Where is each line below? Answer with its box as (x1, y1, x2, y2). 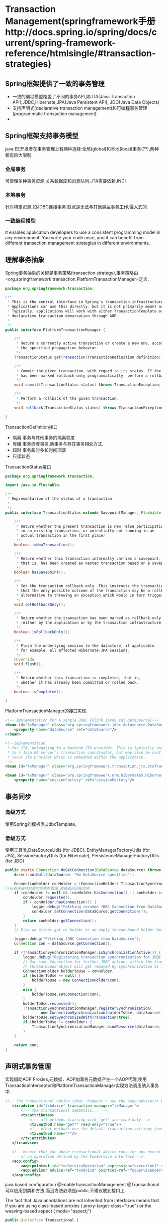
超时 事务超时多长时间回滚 (12, 447, 66, 453)
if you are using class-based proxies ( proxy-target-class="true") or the (5, 1203, 152, 1209)
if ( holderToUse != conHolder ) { (23, 1020, 92, 1025)
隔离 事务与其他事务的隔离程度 (12, 435, 75, 441)
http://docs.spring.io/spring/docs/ (5, 26, 152, 38)
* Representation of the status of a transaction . (7, 496, 114, 501)
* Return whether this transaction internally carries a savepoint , (16, 556, 162, 561)
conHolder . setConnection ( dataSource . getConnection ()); (31, 909, 148, 914)
